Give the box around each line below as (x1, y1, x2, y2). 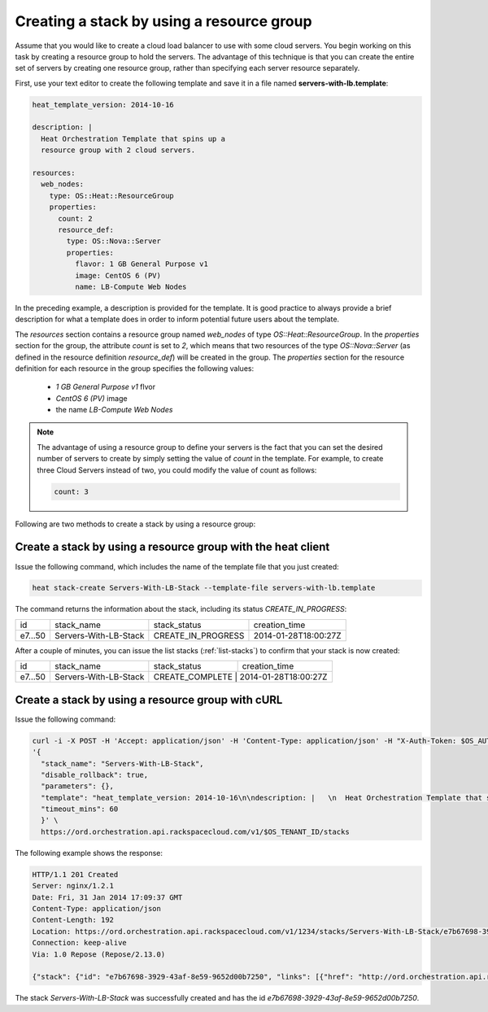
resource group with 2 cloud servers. (41, 146, 195, 155)
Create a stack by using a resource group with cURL (15, 692, 283, 707)
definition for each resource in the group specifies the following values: (15, 363, 255, 373)
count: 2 (58, 214, 93, 223)
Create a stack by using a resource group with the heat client (15, 540, 330, 554)
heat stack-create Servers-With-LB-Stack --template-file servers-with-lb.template (32, 583, 376, 593)
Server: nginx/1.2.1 (32, 881, 114, 891)
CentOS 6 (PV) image (55, 393, 128, 403)
